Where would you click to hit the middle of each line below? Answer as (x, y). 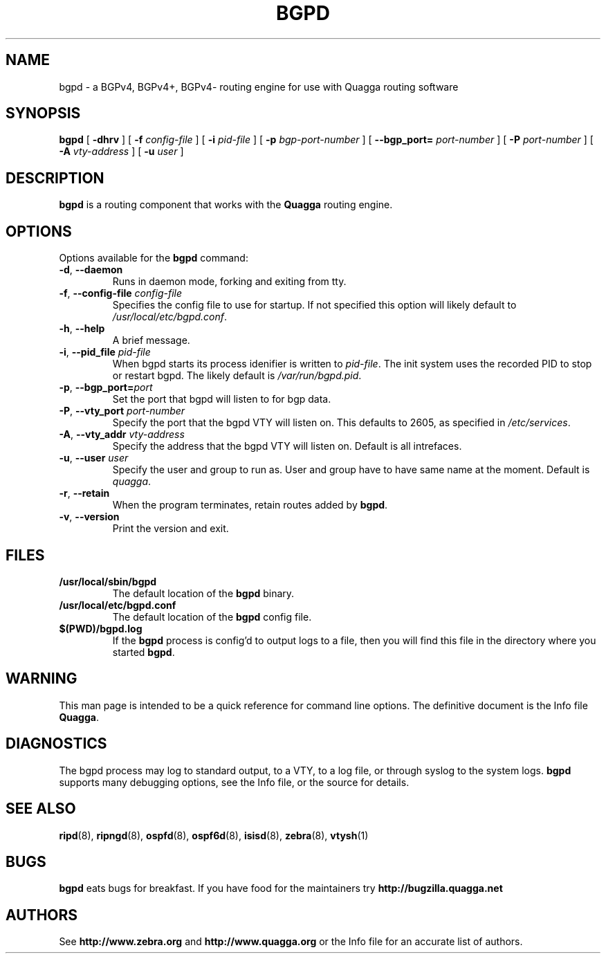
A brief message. (151, 340)
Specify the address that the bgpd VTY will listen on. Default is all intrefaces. (287, 446)
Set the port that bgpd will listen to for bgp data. (222, 399)
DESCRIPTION (55, 178)
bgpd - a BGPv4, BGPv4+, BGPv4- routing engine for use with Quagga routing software (259, 86)
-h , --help (82, 329)
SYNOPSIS (43, 113)
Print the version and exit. (171, 529)
